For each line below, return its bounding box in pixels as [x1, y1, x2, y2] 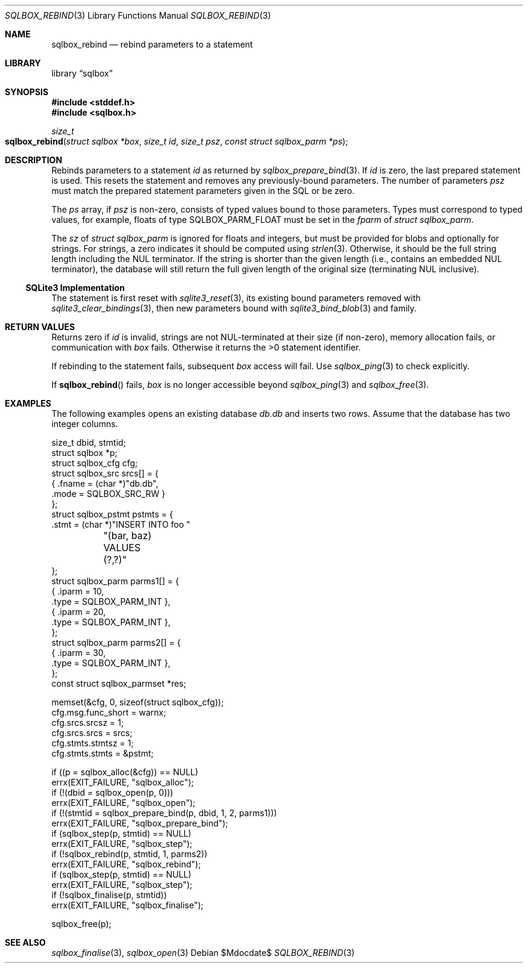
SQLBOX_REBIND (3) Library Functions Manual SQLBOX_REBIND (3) [5, 10, 271, 20]
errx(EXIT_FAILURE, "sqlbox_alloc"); [51, 777, 194, 787]
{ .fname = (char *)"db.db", [51, 478, 159, 489]
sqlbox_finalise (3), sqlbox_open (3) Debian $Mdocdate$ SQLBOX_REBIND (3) [51, 948, 355, 958]
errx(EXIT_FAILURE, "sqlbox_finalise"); [51, 900, 204, 910]
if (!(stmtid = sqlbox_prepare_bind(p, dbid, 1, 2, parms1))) [51, 808, 277, 818]
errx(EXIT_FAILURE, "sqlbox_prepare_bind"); [51, 818, 228, 828]
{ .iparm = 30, [51, 648, 106, 658]
